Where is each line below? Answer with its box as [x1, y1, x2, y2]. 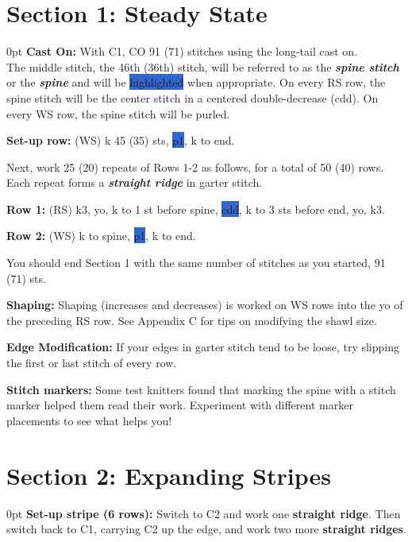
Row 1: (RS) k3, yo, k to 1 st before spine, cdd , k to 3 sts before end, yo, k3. [6, 200, 385, 217]
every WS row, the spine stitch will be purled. [6, 105, 230, 122]
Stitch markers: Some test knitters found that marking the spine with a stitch [6, 381, 396, 397]
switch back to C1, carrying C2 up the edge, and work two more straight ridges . [6, 521, 406, 537]
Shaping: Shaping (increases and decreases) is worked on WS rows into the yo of [6, 296, 403, 313]
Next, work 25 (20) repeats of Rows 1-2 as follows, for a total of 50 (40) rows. [6, 158, 384, 175]
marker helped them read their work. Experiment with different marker [6, 397, 353, 413]
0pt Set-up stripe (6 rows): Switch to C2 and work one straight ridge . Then [6, 505, 401, 521]
